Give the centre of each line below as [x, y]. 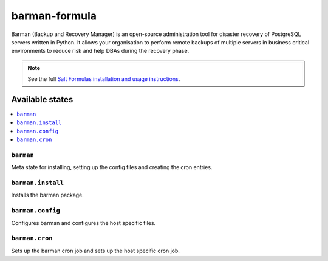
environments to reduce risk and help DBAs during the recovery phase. [100, 51]
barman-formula [54, 16]
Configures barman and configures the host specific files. [84, 223]
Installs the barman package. [48, 195]
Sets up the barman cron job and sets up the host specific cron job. [96, 251]
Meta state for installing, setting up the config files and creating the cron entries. [112, 167]
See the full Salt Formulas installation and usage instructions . [104, 79]
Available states [42, 99]
